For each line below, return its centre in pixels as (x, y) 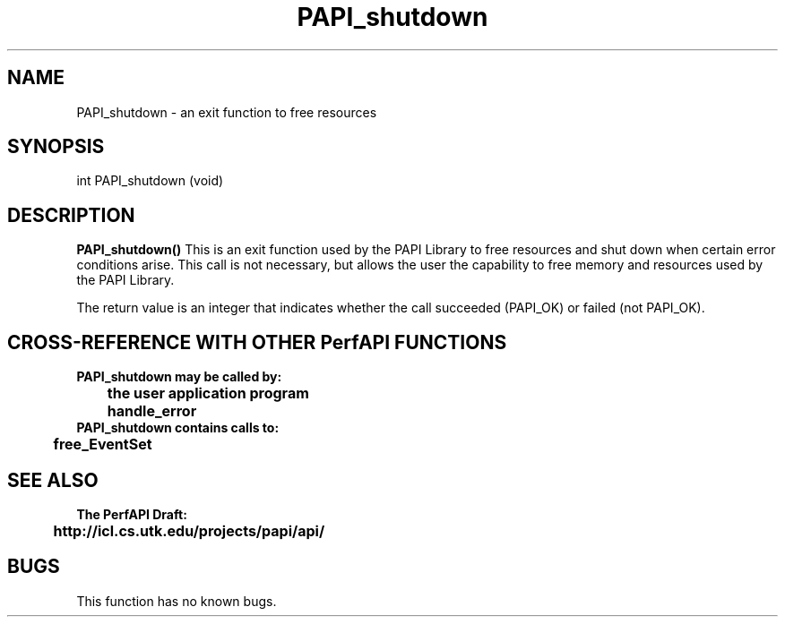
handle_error (152, 411)
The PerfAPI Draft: (132, 514)
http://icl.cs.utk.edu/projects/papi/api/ (189, 530)
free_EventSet (103, 444)
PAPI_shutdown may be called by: (179, 377)
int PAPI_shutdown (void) (150, 181)
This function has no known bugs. (177, 601)
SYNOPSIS (56, 147)
